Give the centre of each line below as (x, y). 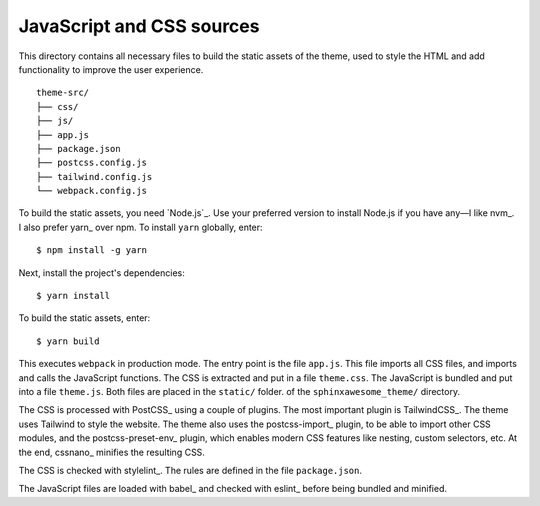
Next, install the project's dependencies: (101, 272)
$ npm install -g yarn (92, 250)
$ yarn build (68, 341)
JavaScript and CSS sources (139, 26)
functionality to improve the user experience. (111, 69)
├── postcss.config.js (92, 163)
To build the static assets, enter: (84, 318)
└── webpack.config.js (92, 191)
